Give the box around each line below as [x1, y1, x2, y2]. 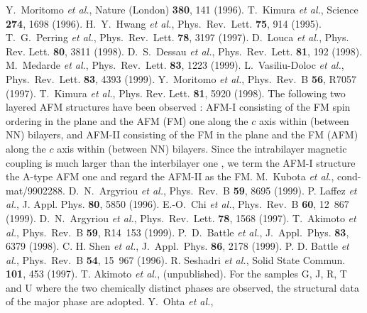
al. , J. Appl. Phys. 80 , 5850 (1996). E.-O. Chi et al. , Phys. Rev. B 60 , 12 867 [6, 197, 349, 212]
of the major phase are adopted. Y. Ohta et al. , [6, 294, 214, 309]
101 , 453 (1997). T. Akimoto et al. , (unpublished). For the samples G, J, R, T [6, 266, 347, 281]
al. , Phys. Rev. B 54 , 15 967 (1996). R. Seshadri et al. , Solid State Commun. [6, 252, 346, 267]
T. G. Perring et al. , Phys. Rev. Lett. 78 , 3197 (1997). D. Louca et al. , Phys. [6, 30, 349, 45]
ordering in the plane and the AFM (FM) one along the [6, 113, 248, 128]
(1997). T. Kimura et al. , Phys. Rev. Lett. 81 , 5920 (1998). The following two [6, 85, 346, 100]
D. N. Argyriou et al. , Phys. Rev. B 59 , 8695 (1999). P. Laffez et [68, 182, 357, 197]
